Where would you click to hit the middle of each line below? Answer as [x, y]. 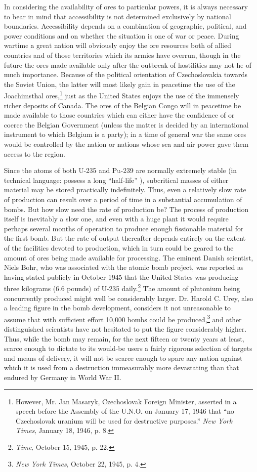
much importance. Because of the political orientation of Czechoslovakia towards [126, 74]
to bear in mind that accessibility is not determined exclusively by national [118, 16]
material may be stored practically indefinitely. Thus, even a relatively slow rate [125, 190]
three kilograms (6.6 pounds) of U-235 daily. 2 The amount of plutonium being [122, 287]
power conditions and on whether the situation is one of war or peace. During [122, 35]
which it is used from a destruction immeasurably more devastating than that [122, 367]
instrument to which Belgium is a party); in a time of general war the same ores [125, 134]
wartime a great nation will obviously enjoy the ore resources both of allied [118, 45]
